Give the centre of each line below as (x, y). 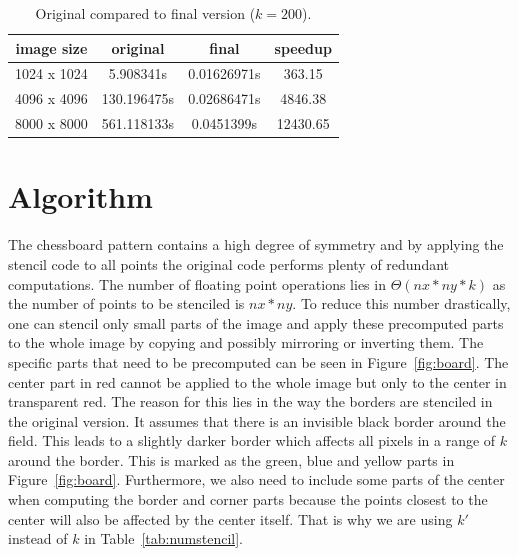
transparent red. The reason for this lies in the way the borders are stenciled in (250, 401)
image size (51, 47)
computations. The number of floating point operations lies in (197, 283)
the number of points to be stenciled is (126, 303)
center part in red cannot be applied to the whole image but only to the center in (257, 381)
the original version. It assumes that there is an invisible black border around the (257, 420)
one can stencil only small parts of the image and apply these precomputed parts (256, 322)
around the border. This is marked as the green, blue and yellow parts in (231, 459)
